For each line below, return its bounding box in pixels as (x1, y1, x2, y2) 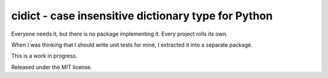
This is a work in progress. (11, 52, 78, 60)
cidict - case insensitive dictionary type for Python (11, 9, 273, 22)
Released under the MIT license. (11, 63, 92, 71)
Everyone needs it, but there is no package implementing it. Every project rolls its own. (11, 30, 228, 37)
